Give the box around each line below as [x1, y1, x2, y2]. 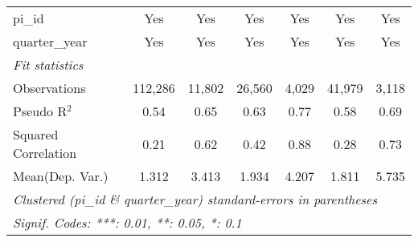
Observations [13, 79, 86, 97]
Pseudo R [13, 102, 68, 120]
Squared [13, 125, 59, 143]
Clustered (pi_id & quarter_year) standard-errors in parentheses [13, 190, 378, 208]
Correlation [13, 143, 77, 162]
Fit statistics [13, 55, 84, 74]
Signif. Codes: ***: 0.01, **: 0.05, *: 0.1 [13, 213, 242, 232]
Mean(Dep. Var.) [13, 167, 109, 185]
